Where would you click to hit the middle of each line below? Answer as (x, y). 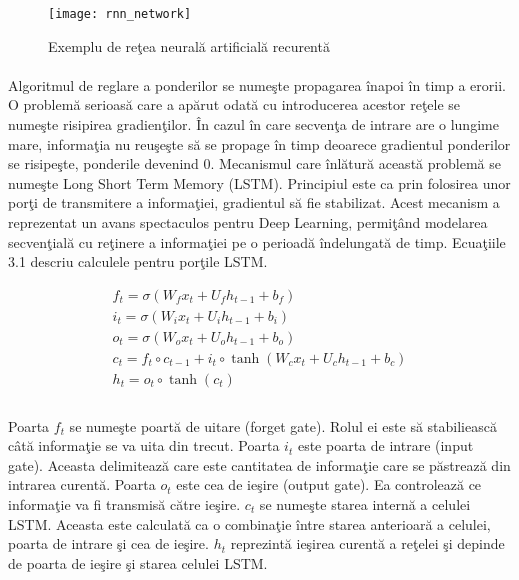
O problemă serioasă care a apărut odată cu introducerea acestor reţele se (234, 104)
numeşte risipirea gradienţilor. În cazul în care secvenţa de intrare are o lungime (253, 124)
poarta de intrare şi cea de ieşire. (108, 543)
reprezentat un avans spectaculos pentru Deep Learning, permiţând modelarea (248, 222)
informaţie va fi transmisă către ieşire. (124, 503)
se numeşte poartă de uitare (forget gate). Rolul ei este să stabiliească (283, 425)
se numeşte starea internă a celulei (365, 503)
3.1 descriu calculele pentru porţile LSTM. (138, 261)
